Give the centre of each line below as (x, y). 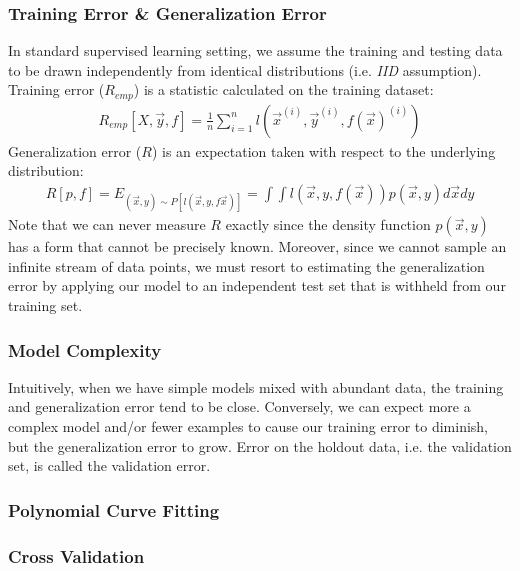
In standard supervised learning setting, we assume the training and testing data (255, 50)
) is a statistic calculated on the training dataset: (283, 89)
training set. (45, 305)
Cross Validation (76, 555)
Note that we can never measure (107, 224)
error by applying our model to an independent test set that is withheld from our (257, 285)
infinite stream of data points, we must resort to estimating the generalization (246, 265)
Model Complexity (85, 349)
